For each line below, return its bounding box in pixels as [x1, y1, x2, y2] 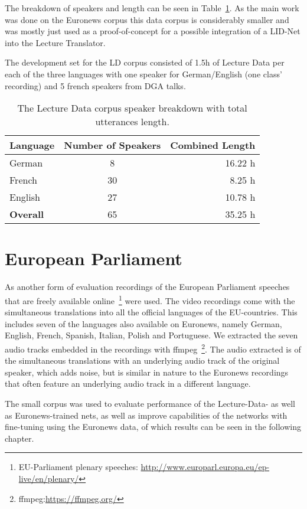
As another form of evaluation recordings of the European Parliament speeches [5, 280, 290, 293]
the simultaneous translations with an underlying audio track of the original [5, 354, 280, 367]
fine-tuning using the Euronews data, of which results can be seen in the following [5, 420, 301, 433]
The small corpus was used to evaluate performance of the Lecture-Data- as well [5, 397, 296, 409]
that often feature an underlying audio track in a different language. [5, 377, 251, 390]
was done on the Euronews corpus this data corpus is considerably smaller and [5, 13, 289, 25]
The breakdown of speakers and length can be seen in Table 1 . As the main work [5, 2, 299, 14]
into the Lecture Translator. [5, 36, 106, 48]
